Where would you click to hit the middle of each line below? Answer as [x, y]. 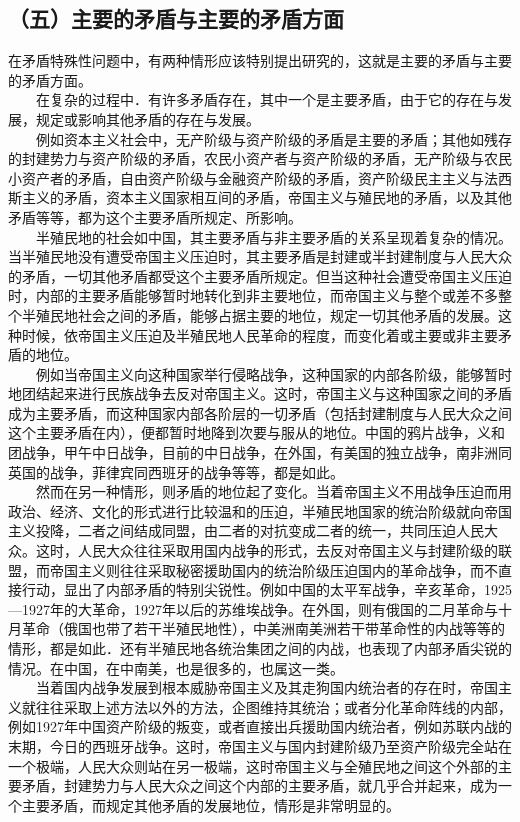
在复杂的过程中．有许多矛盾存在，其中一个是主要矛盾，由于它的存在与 [266, 99]
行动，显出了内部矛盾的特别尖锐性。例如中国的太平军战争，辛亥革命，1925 [266, 589]
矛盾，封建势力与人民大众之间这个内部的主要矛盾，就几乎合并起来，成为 [259, 785]
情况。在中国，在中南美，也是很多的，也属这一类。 [176, 667]
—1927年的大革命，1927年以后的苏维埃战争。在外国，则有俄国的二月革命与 [253, 608]
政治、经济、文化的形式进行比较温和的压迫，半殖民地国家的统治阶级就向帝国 [260, 510]
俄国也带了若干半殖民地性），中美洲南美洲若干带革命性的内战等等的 [284, 628]
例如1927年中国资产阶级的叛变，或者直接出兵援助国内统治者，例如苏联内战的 [260, 726]
